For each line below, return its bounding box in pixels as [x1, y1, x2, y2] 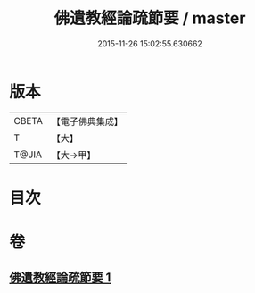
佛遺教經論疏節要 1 [9, 270, 111, 286]
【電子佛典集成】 [51, 115, 123, 128]
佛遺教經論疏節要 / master [53, 8, 246, 29]
